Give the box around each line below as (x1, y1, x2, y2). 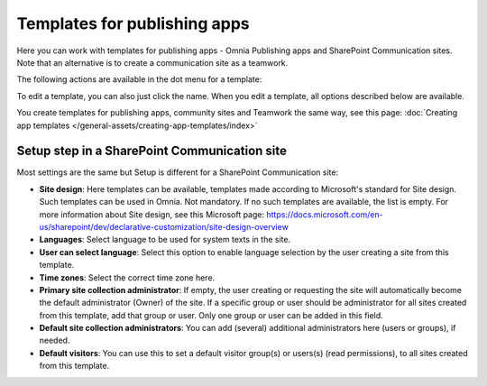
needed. (39, 335, 70, 346)
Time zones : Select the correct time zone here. (39, 271, 216, 283)
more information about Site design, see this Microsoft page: (39, 208, 265, 220)
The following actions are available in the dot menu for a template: (16, 74, 262, 85)
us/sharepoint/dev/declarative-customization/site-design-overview (39, 221, 289, 232)
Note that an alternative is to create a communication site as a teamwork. (16, 57, 289, 68)
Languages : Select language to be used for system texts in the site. (39, 234, 291, 245)
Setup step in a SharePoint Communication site (16, 143, 288, 159)
